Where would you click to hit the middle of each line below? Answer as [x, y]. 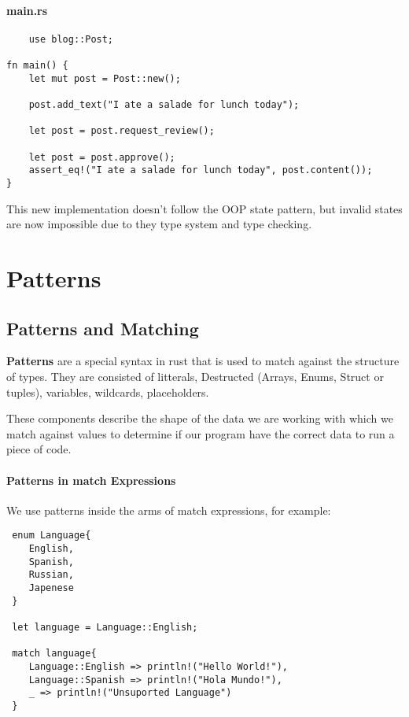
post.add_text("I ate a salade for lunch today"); [164, 105]
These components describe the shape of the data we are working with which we [200, 418]
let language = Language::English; [105, 627]
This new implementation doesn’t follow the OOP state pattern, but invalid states [204, 208]
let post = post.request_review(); [122, 131]
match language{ [54, 654]
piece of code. [39, 449]
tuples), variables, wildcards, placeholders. [108, 392]
